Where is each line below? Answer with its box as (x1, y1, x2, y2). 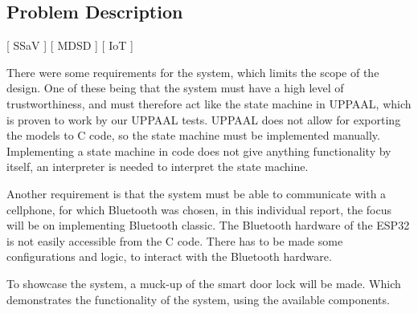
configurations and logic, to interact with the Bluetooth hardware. (6, 248, 332, 265)
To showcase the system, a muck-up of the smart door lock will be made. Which (6, 274, 401, 291)
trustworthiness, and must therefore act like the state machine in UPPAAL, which (6, 95, 412, 112)
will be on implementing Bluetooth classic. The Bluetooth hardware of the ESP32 (6, 217, 410, 234)
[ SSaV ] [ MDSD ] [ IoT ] (6, 37, 133, 54)
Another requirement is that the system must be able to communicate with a (6, 185, 387, 201)
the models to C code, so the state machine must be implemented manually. (6, 127, 380, 144)
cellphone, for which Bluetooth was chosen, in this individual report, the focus (6, 201, 391, 217)
